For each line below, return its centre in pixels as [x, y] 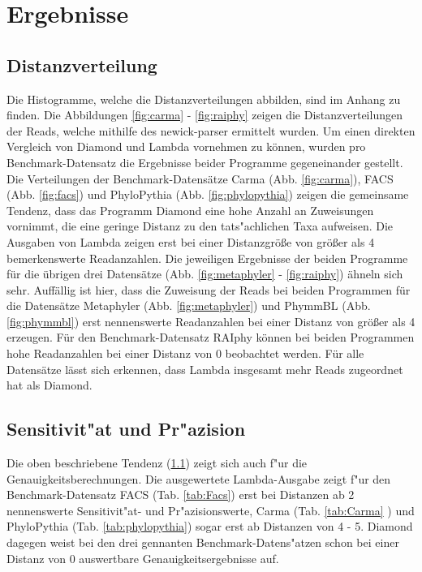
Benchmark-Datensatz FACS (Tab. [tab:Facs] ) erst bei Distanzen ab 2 [181, 495]
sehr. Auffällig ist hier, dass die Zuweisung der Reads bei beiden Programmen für [209, 289]
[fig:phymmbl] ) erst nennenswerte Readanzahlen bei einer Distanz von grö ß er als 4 [211, 321]
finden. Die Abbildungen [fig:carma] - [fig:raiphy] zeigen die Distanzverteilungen [205, 115]
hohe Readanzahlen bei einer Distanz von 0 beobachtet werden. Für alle [185, 353]
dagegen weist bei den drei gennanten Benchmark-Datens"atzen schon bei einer [203, 542]
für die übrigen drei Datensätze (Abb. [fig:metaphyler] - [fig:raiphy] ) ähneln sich [205, 274]
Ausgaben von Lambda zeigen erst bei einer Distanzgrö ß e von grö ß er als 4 [191, 241]
